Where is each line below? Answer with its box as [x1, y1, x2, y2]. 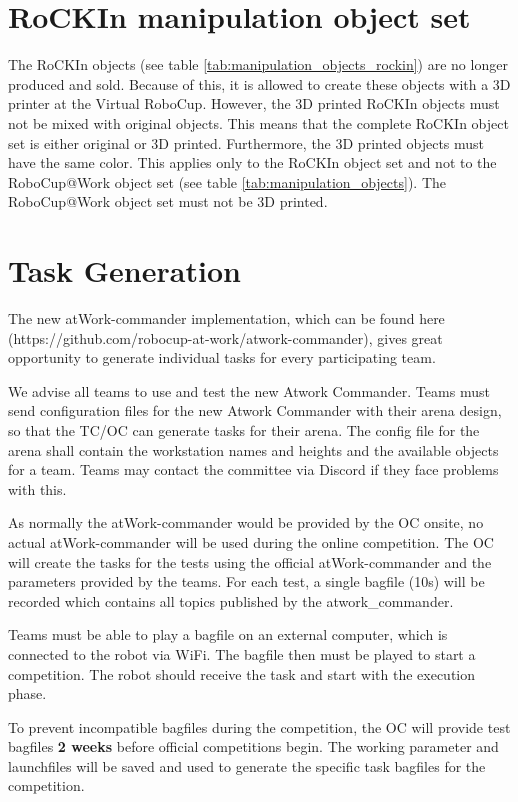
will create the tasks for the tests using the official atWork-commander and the [8, 551, 492, 572]
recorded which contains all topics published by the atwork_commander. [8, 590, 454, 611]
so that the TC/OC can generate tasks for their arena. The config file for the [8, 419, 480, 440]
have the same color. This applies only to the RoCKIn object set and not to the [8, 152, 497, 173]
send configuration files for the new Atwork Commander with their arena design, [8, 400, 502, 421]
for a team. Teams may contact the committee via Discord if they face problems [8, 459, 499, 480]
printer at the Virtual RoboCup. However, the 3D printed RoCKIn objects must [8, 93, 500, 114]
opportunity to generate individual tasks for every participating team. [8, 347, 436, 368]
